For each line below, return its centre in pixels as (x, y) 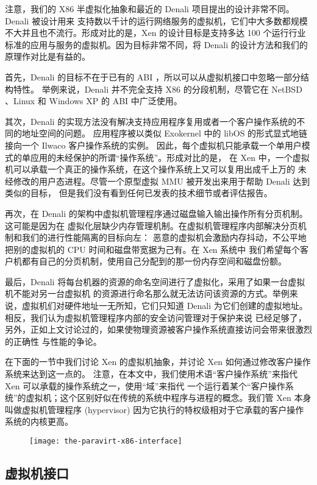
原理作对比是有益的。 (48, 56)
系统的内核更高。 (39, 421)
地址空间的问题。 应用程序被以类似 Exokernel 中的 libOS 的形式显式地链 (165, 133)
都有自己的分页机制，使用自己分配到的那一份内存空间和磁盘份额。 (154, 261)
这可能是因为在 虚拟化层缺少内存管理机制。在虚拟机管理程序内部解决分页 (151, 225)
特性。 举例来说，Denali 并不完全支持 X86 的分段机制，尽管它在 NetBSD (158, 89)
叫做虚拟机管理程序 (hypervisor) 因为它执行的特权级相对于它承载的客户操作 (155, 409)
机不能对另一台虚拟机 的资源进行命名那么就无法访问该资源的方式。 (139, 293)
